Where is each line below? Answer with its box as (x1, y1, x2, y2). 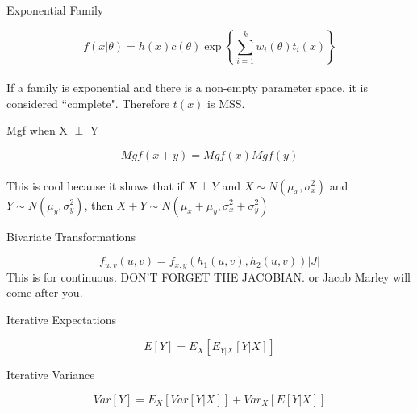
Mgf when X (6, 122, 68, 139)
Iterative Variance (6, 366, 95, 383)
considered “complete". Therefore (6, 94, 170, 111)
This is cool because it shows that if (6, 177, 184, 194)
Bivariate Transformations (6, 227, 136, 244)
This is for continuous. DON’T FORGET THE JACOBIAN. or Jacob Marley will (6, 268, 411, 285)
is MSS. (207, 94, 245, 111)
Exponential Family (6, 2, 104, 18)
